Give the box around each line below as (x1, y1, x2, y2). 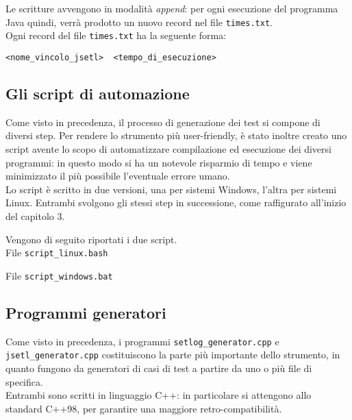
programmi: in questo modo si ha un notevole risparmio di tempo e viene (5, 155, 312, 169)
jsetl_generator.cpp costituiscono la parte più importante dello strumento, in (5, 347, 340, 362)
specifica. (5, 374, 43, 388)
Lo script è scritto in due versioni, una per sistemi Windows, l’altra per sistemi (5, 182, 337, 196)
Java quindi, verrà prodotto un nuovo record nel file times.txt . (5, 14, 273, 29)
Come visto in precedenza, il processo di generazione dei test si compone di (5, 114, 320, 129)
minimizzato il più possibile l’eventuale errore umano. (5, 169, 230, 183)
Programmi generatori (5, 301, 166, 323)
